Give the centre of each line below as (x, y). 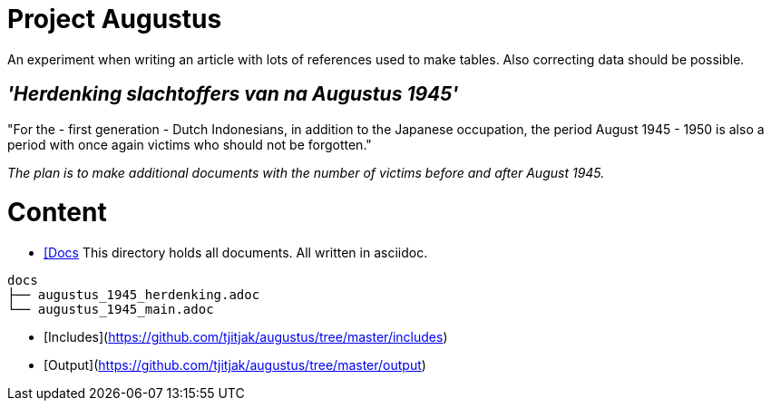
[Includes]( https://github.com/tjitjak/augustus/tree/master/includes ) (246, 337)
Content (57, 213)
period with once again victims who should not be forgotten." (190, 144)
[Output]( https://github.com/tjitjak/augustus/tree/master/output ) (235, 365)
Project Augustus (115, 19)
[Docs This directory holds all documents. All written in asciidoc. (236, 253)
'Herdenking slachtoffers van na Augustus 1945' (233, 94)
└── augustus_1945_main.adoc (111, 310)
